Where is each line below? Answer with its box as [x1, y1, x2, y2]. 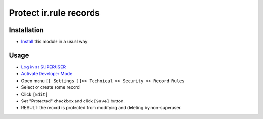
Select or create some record [21, 85, 80, 90]
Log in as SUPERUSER [21, 64, 66, 70]
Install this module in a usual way [21, 39, 88, 45]
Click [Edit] [21, 91, 48, 97]
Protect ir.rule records [9, 7, 100, 18]
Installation [9, 26, 44, 34]
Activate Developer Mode [21, 71, 73, 77]
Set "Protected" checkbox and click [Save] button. [21, 98, 125, 104]
